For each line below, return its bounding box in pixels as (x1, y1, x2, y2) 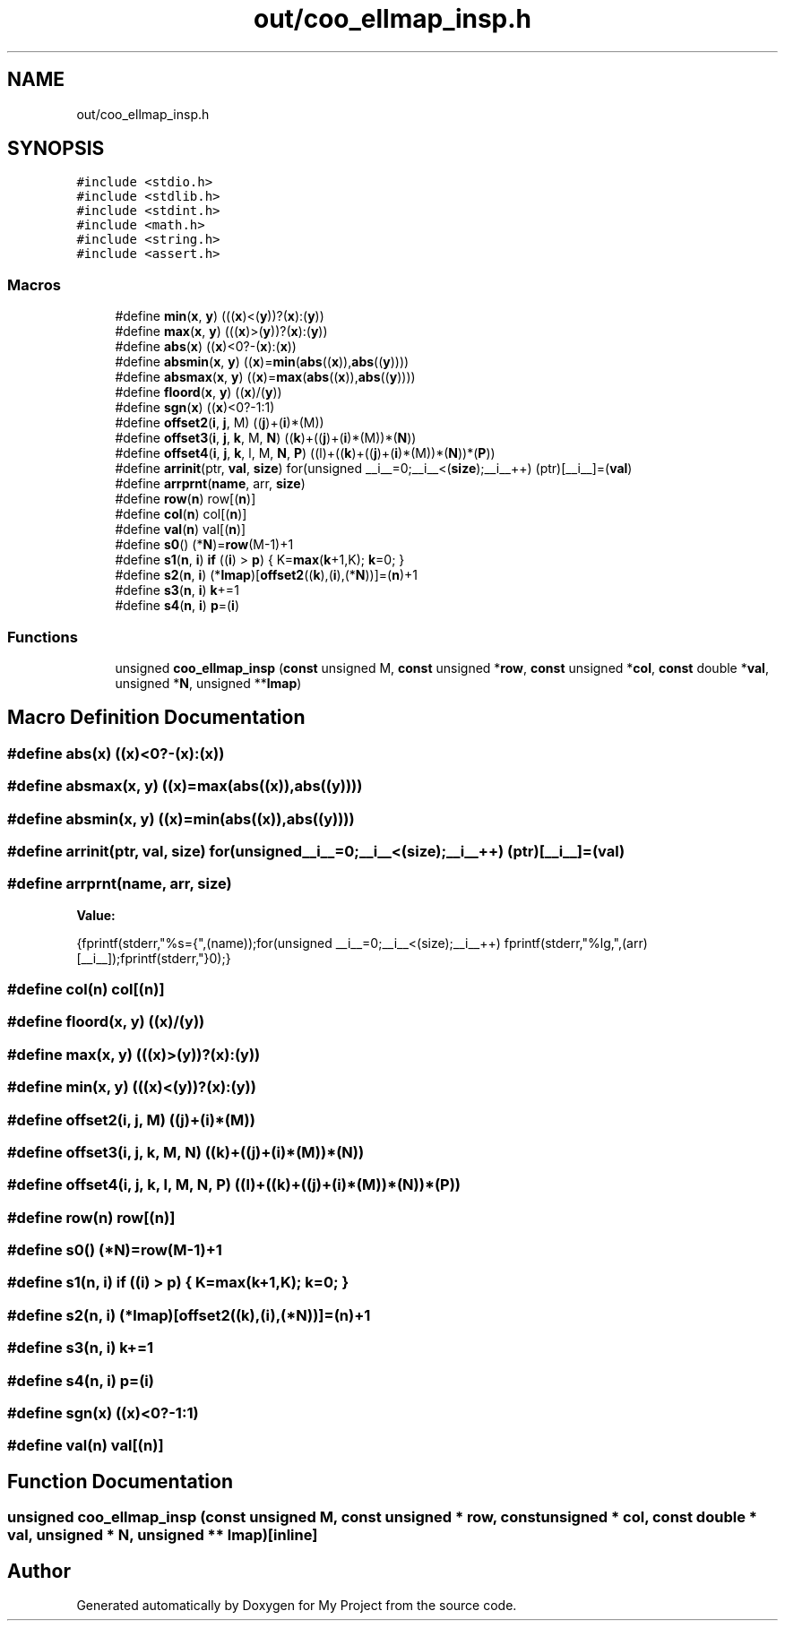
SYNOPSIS (7, 137, 105, 160)
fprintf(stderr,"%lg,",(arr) (504, 935, 648, 951)
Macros (7, 275, 61, 294)
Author (7, 1559, 71, 1582)
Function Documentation (7, 1469, 233, 1493)
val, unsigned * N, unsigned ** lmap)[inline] (7, 1526, 318, 1545)
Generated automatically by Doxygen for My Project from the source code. (76, 1597, 517, 1613)
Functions (7, 627, 78, 646)
